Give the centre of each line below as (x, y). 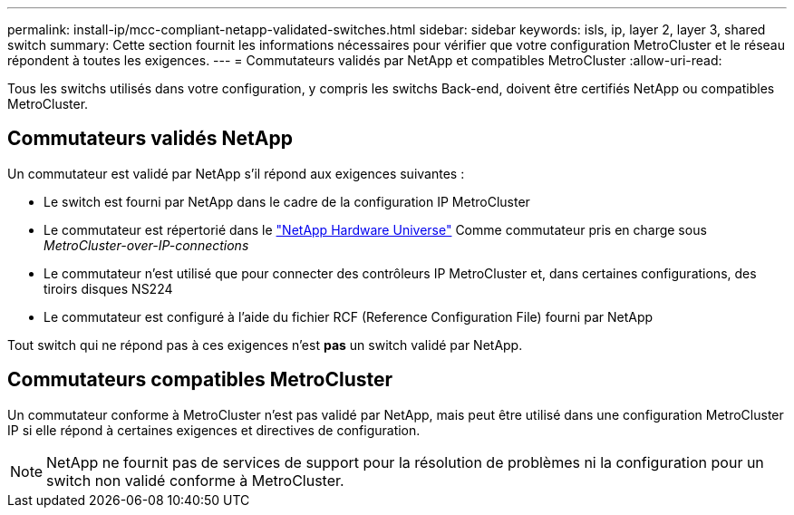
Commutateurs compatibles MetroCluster (200, 380)
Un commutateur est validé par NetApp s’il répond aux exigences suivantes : (236, 173)
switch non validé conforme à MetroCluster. (195, 480)
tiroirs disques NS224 (108, 288)
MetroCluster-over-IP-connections (146, 245)
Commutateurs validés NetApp (150, 139)
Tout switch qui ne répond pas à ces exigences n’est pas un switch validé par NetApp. (265, 345)
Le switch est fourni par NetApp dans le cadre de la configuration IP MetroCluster (287, 201)
